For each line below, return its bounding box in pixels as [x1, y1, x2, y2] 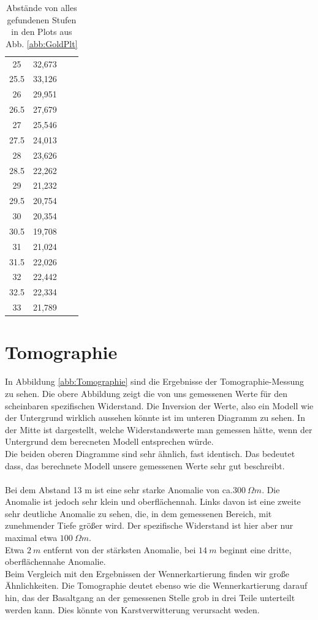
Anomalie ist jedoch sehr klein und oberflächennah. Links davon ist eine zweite [5, 495, 301, 508]
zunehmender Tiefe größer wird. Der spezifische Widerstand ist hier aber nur [5, 519, 293, 532]
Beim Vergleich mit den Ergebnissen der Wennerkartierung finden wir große [5, 567, 290, 580]
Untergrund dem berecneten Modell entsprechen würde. [5, 435, 214, 448]
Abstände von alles [6, 1, 77, 13]
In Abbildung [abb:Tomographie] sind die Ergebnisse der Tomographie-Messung [5, 375, 305, 388]
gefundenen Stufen [7, 13, 77, 26]
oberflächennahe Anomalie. [5, 555, 106, 568]
